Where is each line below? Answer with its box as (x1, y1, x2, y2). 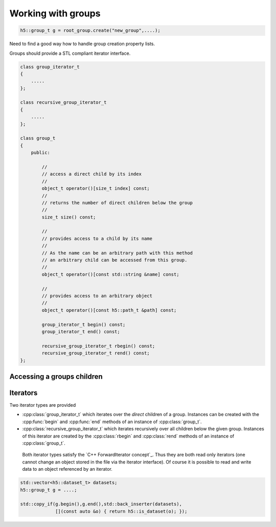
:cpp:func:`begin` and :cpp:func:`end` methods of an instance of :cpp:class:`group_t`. (22, 419, 202, 425)
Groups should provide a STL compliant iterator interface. (9, 50, 131, 56)
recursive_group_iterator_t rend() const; (41, 350, 150, 356)
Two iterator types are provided (9, 402, 76, 408)
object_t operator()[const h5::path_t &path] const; (41, 307, 177, 313)
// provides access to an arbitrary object (41, 293, 153, 299)
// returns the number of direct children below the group (41, 200, 193, 206)
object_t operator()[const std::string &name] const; (41, 271, 179, 277)
